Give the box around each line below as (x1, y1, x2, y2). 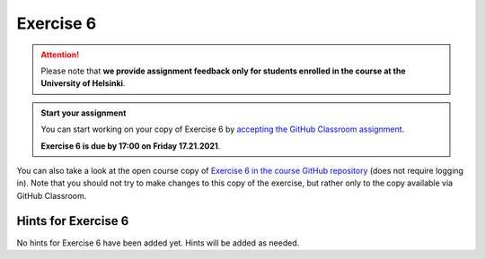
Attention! (40, 49, 80, 60)
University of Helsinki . (40, 78, 126, 89)
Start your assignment (40, 108, 127, 118)
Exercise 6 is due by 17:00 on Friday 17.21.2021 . (40, 140, 221, 151)
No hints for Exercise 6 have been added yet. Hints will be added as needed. (16, 237, 300, 248)
